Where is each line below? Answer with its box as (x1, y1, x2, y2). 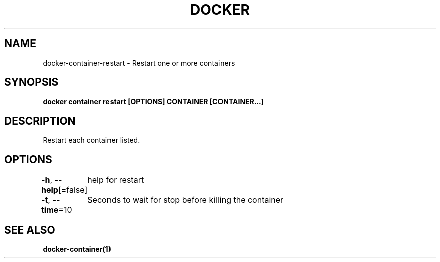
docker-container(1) (43, 244, 111, 253)
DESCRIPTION (4, 114, 76, 127)
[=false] (58, 185, 88, 195)
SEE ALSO (4, 223, 55, 236)
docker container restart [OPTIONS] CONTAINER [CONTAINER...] (43, 97, 264, 106)
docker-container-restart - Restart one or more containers (43, 58, 235, 67)
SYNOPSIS (4, 76, 59, 89)
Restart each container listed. (43, 136, 140, 145)
